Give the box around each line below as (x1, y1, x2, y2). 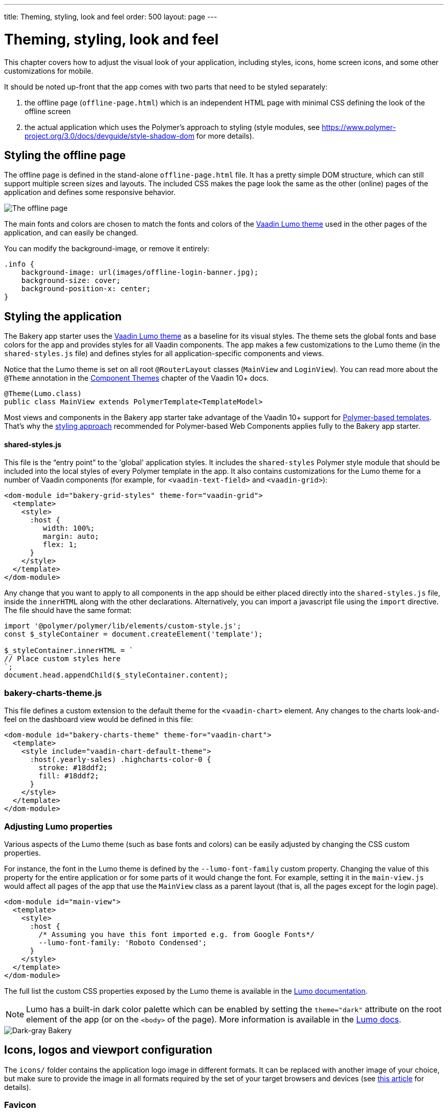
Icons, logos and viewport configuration (4, 1043, 212, 1057)
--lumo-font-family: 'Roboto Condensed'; (38, 938, 207, 947)
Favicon (4, 1100, 36, 1110)
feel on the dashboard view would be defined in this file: (4, 715, 193, 724)
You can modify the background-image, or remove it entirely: (4, 244, 210, 253)
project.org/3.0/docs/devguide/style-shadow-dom (25, 131, 195, 140)
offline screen (25, 106, 71, 116)
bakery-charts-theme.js (4, 687, 102, 698)
